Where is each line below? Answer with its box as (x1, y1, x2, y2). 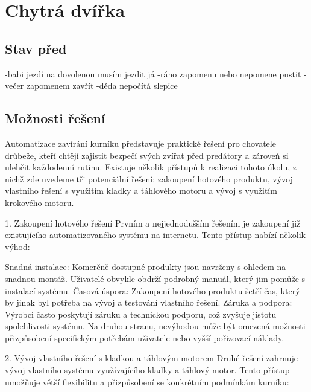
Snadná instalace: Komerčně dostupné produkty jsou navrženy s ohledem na (5, 260, 286, 273)
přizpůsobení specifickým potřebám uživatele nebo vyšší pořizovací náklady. (5, 331, 284, 344)
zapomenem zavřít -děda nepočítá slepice (26, 79, 178, 92)
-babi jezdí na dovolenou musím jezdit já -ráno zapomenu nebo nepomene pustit (5, 67, 301, 80)
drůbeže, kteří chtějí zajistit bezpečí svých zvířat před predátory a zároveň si (5, 149, 289, 161)
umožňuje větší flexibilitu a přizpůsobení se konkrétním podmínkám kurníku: (5, 375, 289, 388)
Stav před (5, 39, 67, 57)
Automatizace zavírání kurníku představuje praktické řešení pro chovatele (5, 137, 276, 149)
